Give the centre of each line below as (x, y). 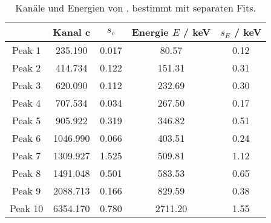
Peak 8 (27, 173)
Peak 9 (27, 191)
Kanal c (72, 32)
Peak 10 (27, 208)
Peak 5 (27, 120)
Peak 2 (27, 68)
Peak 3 (27, 85)
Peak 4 (27, 103)
